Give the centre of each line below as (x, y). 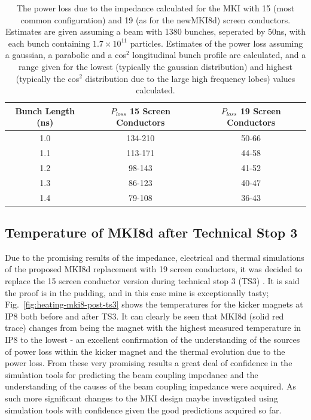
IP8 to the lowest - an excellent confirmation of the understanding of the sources (153, 340)
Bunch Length (45, 110)
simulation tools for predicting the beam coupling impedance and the (132, 374)
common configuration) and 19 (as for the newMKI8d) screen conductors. (155, 19)
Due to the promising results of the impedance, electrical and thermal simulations (155, 257)
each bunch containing (49, 43)
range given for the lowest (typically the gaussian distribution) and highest (155, 66)
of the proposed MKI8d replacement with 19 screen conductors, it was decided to (154, 269)
